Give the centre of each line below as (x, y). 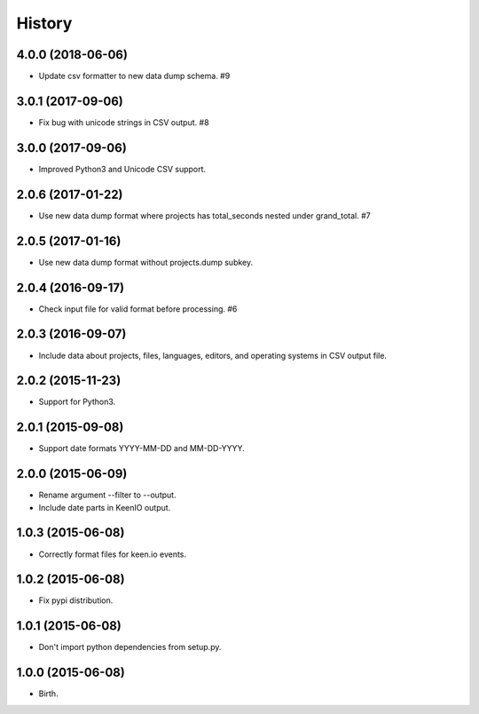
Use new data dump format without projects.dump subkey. (146, 262)
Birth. (48, 694)
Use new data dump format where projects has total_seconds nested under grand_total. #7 (205, 215)
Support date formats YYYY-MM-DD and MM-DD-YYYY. (142, 448)
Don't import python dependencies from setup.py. (130, 647)
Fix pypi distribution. (76, 600)
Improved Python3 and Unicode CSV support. (122, 169)
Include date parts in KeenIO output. (105, 507)
